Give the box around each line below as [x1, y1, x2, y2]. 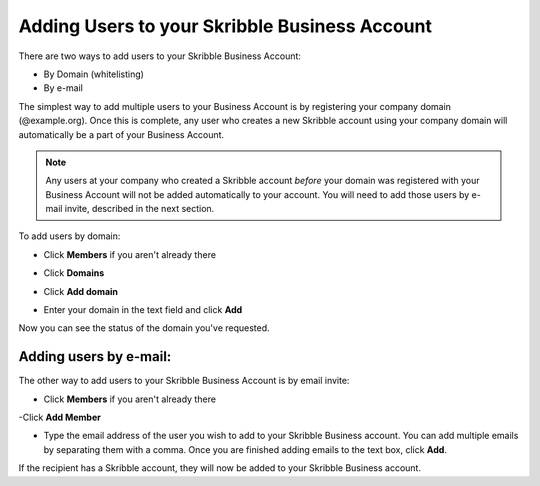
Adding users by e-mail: [18, 348, 172, 365]
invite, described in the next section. [64, 203, 215, 215]
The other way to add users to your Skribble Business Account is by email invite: [18, 375, 350, 387]
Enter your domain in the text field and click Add [43, 304, 243, 316]
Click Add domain [43, 285, 119, 297]
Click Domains [43, 267, 105, 279]
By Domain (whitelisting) [43, 68, 145, 80]
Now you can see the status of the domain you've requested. [18, 322, 270, 334]
